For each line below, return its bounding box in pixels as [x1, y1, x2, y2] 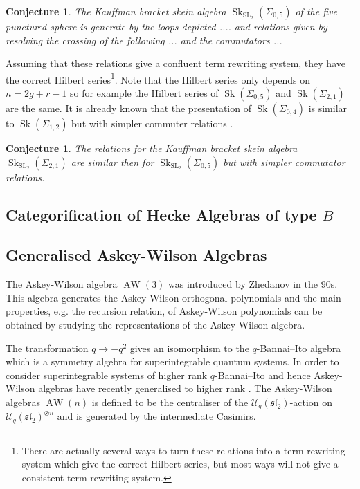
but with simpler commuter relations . [71, 116, 233, 131]
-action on [289, 394, 333, 409]
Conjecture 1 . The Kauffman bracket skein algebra [6, 4, 226, 18]
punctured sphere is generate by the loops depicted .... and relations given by [6, 19, 327, 33]
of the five [295, 4, 337, 18]
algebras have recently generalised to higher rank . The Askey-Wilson [38, 381, 332, 396]
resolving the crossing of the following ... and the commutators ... [6, 33, 282, 47]
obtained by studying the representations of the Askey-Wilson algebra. [6, 317, 305, 331]
